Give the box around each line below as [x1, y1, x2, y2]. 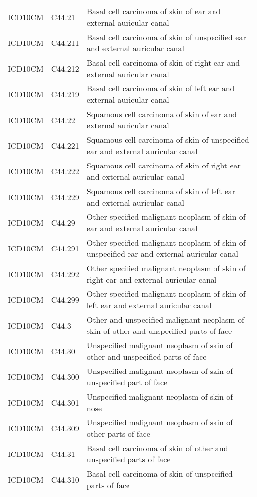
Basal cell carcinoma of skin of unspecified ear [86, 31, 246, 42]
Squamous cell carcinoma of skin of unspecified [86, 134, 249, 145]
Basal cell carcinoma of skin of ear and [86, 5, 221, 17]
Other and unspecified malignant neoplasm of [86, 314, 244, 325]
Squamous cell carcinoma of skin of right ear [86, 160, 241, 171]
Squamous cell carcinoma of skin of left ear [86, 185, 236, 197]
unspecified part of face [86, 376, 168, 388]
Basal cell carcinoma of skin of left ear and [86, 83, 235, 94]
